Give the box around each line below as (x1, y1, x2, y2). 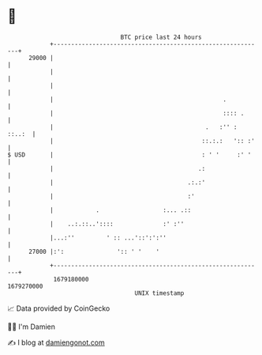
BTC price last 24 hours (120, 33, 202, 41)
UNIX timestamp (134, 289, 185, 297)
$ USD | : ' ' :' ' (7, 150, 252, 159)
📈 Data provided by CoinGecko (7, 304, 110, 313)
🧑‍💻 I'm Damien (7, 322, 56, 331)
